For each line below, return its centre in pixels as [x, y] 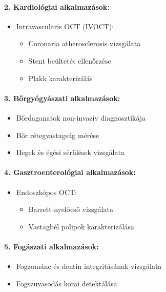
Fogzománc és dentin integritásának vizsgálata [89, 266]
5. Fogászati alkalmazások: [51, 246]
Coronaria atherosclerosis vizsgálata [85, 43]
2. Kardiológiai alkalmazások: [57, 6]
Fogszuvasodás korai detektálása [67, 283]
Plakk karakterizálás [60, 78]
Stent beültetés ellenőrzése [70, 60]
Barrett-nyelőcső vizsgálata [71, 209]
